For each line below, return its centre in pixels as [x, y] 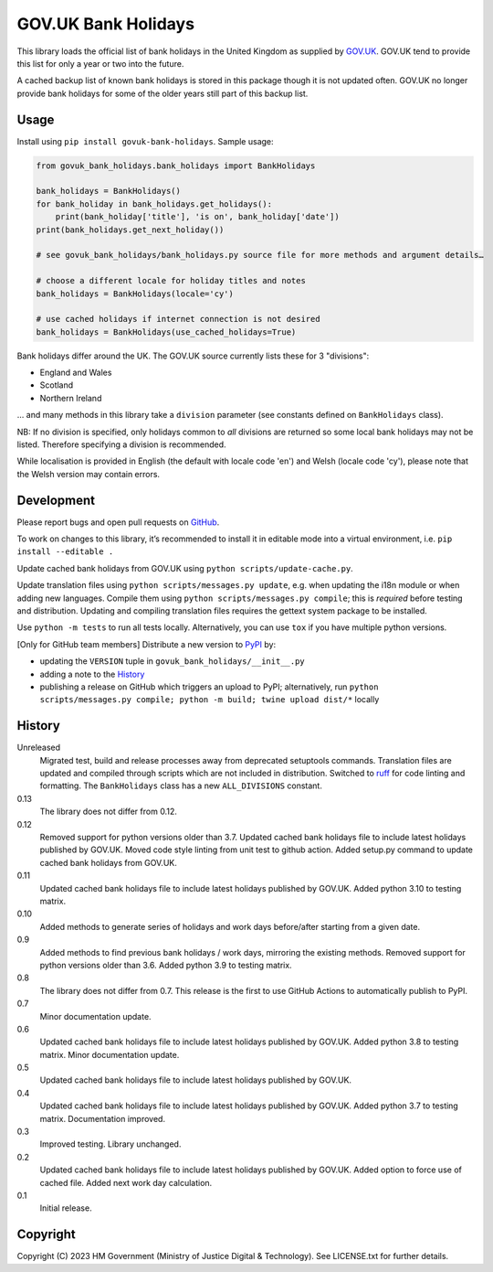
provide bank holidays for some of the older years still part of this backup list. [163, 93]
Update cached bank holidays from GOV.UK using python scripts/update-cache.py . [185, 568]
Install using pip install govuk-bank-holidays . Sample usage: [145, 141]
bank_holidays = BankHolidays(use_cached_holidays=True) [166, 332]
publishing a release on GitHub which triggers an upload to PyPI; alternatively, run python [209, 687]
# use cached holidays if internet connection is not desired [178, 319]
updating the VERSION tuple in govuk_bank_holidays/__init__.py [172, 661]
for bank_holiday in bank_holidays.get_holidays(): [154, 204]
